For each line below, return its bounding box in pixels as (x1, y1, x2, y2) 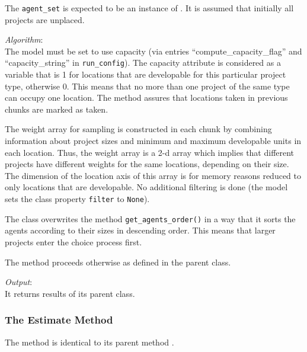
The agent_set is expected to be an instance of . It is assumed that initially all (5, 2, 294, 14)
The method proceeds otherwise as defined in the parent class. (5, 255, 231, 268)
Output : (5, 276, 33, 288)
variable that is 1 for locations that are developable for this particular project (5, 68, 286, 81)
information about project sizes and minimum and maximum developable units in (5, 135, 302, 147)
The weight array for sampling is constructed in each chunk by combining (5, 123, 272, 135)
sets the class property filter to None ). (5, 193, 150, 205)
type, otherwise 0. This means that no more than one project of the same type (5, 79, 290, 92)
